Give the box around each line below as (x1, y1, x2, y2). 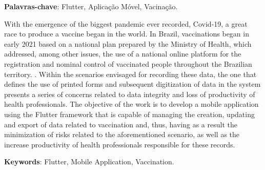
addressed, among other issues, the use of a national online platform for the (4, 48, 241, 59)
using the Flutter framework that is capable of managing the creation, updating (4, 108, 255, 119)
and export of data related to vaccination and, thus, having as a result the (4, 119, 237, 129)
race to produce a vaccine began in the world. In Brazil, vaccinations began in (4, 28, 249, 39)
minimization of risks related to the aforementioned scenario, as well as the (4, 129, 240, 140)
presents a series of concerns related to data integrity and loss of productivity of (4, 88, 255, 99)
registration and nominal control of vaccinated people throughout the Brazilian (4, 58, 252, 69)
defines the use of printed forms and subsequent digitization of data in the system (4, 79, 261, 89)
